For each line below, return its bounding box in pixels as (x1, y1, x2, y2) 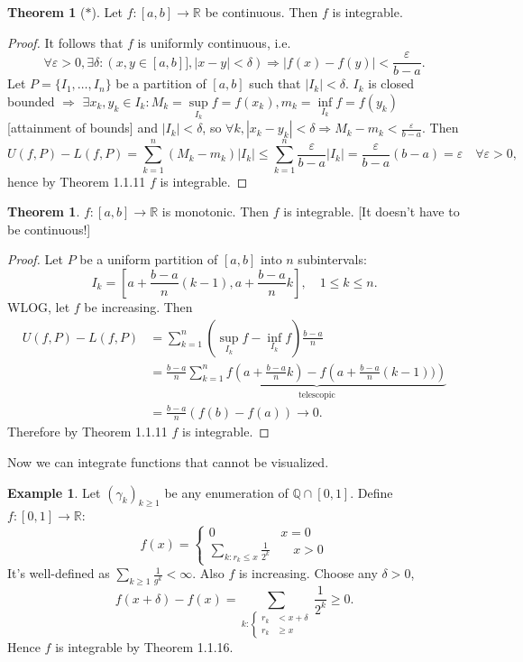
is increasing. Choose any (238, 564, 378, 583)
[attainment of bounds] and (7, 118, 158, 137)
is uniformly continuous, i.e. (137, 32, 291, 51)
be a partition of (115, 74, 206, 93)
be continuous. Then (205, 3, 318, 21)
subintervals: (298, 250, 367, 269)
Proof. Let (7, 250, 63, 269)
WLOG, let (7, 297, 70, 316)
